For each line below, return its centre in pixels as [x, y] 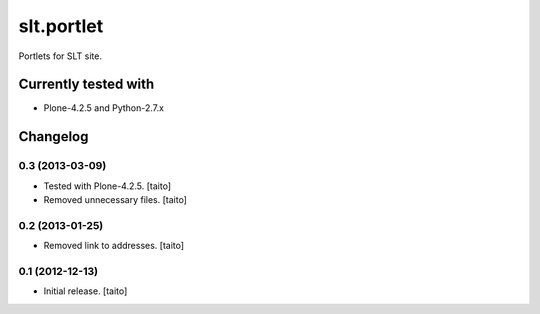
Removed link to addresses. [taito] [114, 246]
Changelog [53, 136]
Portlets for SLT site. [60, 56]
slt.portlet [61, 26]
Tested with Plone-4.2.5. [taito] [107, 186]
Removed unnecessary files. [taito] [115, 199]
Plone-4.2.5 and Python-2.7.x [104, 108]
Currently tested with [86, 84]
